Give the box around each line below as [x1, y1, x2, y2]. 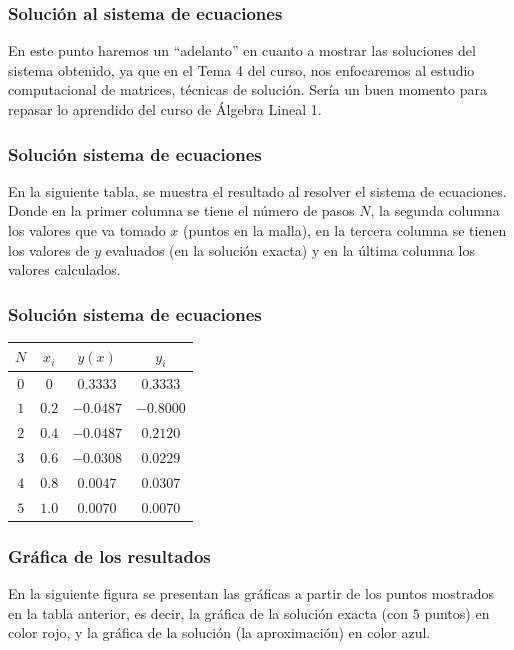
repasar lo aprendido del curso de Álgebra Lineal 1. [8, 99, 322, 119]
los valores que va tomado [8, 220, 166, 240]
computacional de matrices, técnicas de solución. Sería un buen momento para [8, 79, 488, 100]
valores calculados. [8, 259, 121, 280]
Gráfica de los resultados [8, 543, 211, 568]
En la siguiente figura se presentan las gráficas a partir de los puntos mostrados [8, 583, 495, 604]
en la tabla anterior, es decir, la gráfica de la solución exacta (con [8, 602, 409, 623]
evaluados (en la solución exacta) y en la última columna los [105, 239, 475, 260]
